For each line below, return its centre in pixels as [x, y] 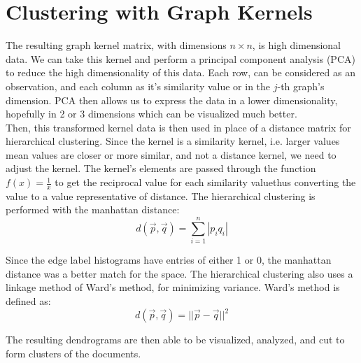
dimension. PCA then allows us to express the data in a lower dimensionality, [172, 100]
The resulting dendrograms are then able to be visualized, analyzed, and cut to [175, 340]
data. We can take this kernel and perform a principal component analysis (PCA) [180, 58]
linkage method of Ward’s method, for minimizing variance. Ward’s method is [173, 287]
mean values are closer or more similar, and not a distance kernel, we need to [171, 154]
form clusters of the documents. [73, 353]
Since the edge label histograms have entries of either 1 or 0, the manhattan [169, 260]
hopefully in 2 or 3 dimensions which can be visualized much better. [151, 114]
